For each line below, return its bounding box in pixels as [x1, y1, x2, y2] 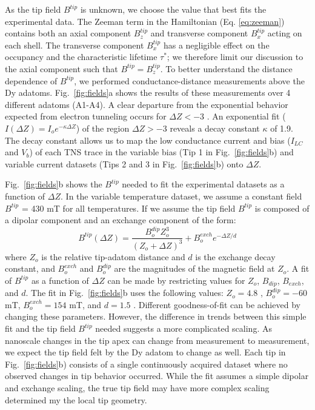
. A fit [287, 262, 310, 275]
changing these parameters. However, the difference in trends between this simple [5, 310, 307, 323]
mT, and [69, 298, 102, 311]
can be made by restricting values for [107, 274, 245, 286]
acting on [267, 27, 302, 39]
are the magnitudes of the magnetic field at [114, 262, 275, 275]
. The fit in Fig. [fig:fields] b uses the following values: [25, 286, 224, 299]
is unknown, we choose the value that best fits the [80, 3, 267, 15]
